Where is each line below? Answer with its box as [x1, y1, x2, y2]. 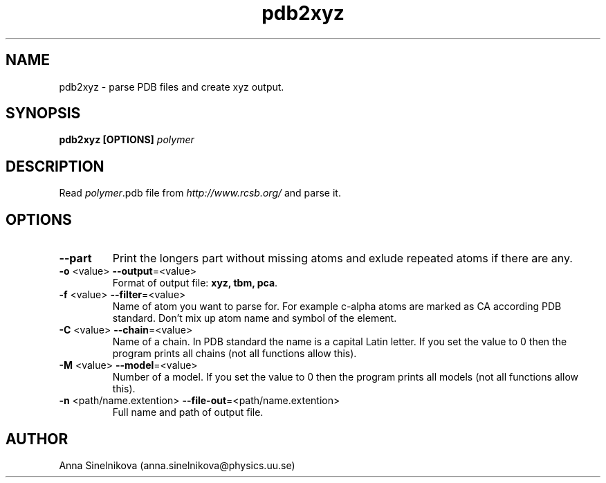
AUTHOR [6, 430, 68, 448]
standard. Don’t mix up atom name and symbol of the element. [112, 312, 397, 325]
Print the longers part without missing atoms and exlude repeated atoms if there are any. [112, 251, 573, 266]
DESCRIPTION [6, 157, 104, 175]
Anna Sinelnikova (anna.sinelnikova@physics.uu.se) [59, 459, 295, 471]
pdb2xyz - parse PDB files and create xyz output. [59, 80, 284, 93]
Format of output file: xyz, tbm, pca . [112, 277, 278, 289]
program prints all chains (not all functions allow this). [112, 347, 357, 360]
